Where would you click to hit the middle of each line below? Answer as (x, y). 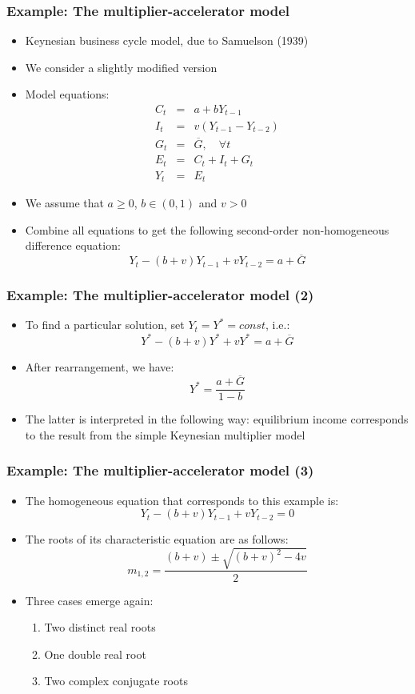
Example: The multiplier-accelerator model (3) (160, 470)
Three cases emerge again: (89, 600)
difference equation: (73, 245)
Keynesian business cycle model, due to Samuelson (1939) (167, 40)
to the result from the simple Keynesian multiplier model (165, 434)
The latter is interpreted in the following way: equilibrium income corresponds (217, 419)
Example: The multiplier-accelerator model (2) (160, 295)
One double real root (95, 654)
